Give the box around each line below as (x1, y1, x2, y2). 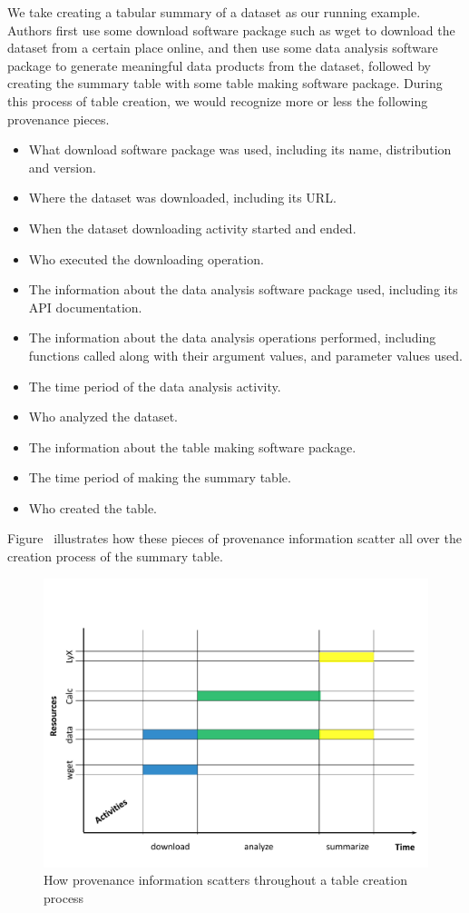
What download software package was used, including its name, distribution (28, 140, 452, 159)
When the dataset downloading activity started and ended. (28, 218, 357, 237)
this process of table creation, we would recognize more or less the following (7, 91, 428, 110)
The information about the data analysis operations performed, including (28, 328, 436, 347)
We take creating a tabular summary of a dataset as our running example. (7, 3, 421, 21)
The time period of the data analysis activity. (28, 376, 281, 395)
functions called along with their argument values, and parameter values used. (28, 345, 463, 364)
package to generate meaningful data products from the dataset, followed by (7, 55, 431, 74)
